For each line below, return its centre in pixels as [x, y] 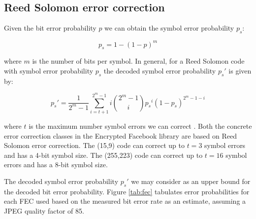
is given [240, 70]
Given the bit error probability [50, 28]
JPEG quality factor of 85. [44, 210]
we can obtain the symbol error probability [169, 28]
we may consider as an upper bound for [191, 181]
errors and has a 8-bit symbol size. [56, 164]
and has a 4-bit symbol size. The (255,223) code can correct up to [103, 155]
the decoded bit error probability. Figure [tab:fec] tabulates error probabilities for [127, 191]
